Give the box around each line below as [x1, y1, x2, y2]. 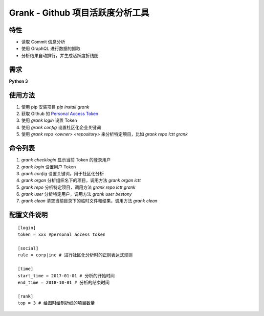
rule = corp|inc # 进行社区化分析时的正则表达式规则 [18, 252, 133, 258]
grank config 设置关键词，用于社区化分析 [21, 170, 104, 176]
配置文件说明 [9, 211, 48, 219]
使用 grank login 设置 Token [21, 117, 78, 123]
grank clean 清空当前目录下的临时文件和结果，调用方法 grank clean [21, 198, 157, 204]
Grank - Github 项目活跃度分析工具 [9, 7, 150, 18]
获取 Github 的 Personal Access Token [21, 111, 99, 117]
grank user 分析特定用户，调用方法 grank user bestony [21, 191, 132, 197]
